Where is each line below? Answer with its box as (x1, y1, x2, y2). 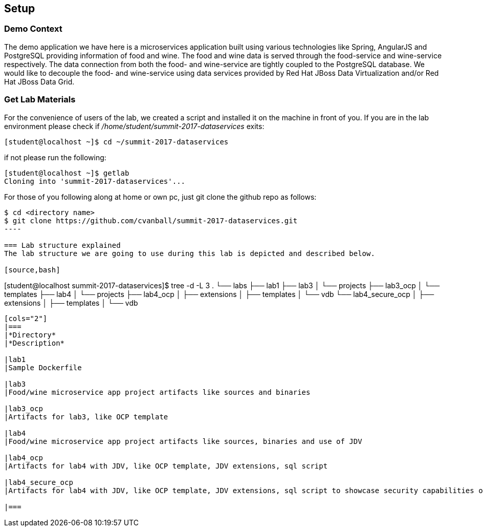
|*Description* (4, 338, 65, 347)
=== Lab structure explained (4, 241, 121, 249)
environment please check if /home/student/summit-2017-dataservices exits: (4, 121, 265, 131)
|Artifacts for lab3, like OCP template (4, 412, 168, 421)
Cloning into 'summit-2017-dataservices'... (4, 177, 186, 185)
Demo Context (4, 24, 62, 34)
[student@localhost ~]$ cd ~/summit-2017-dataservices (4, 137, 229, 146)
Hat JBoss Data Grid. (4, 77, 75, 86)
